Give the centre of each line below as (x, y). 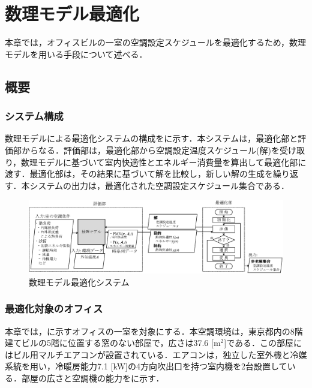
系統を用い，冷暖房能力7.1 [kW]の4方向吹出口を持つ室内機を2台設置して (146, 366)
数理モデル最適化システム (79, 282)
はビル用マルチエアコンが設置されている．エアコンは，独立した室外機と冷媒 (156, 354)
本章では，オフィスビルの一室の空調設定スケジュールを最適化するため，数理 (156, 42)
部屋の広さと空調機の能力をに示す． (93, 378)
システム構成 (34, 116)
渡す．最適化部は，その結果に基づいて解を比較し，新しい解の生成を (139, 174)
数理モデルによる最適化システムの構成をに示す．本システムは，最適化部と (151, 138)
